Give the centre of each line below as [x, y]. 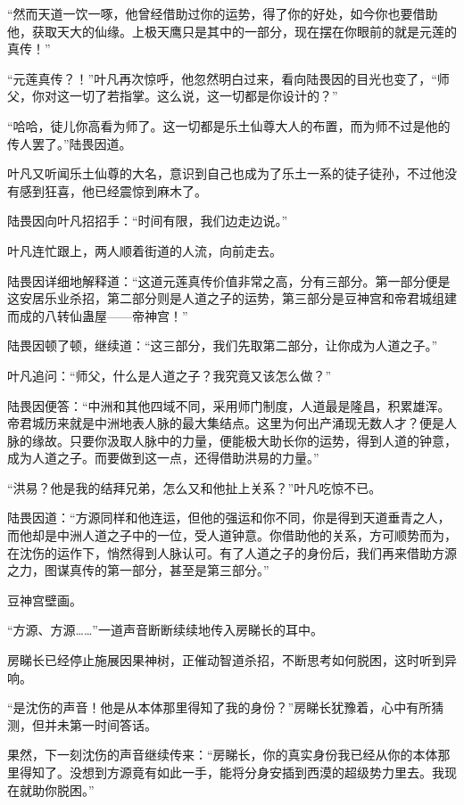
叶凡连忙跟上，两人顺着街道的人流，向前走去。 [145, 250]
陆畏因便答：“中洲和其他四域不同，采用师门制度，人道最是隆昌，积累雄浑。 [229, 405]
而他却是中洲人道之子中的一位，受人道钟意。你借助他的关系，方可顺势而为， [232, 535]
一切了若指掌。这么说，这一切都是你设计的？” [203, 96]
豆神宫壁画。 [45, 600]
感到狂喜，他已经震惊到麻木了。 [113, 190]
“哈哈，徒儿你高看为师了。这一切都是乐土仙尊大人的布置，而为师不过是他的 [229, 125]
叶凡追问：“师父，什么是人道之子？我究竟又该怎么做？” [170, 375]
